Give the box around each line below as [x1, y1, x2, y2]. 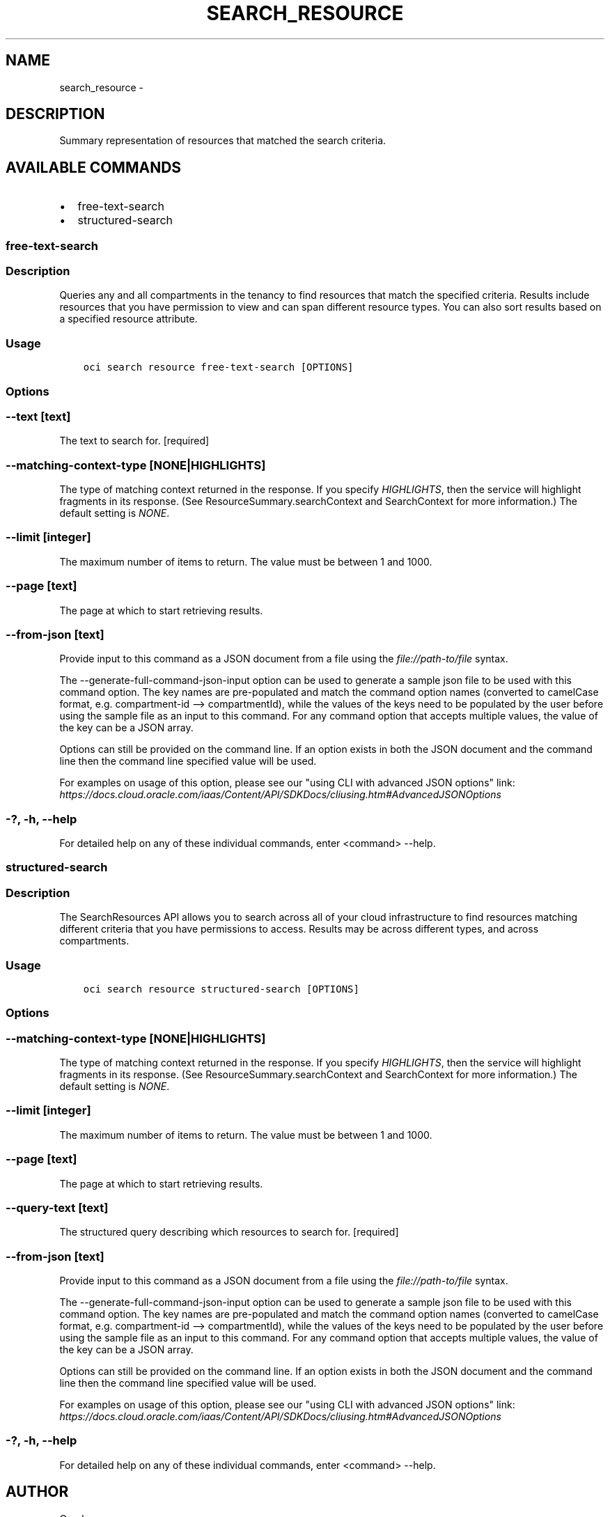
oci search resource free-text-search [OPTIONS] [83, 361, 354, 373]
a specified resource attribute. [59, 313, 198, 325]
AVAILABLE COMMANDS [6, 158, 182, 176]
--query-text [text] [6, 1200, 109, 1215]
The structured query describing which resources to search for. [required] [59, 1226, 399, 1238]
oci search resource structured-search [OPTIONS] [83, 983, 359, 995]
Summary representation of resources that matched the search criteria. [59, 134, 386, 147]
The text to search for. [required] [59, 435, 210, 447]
